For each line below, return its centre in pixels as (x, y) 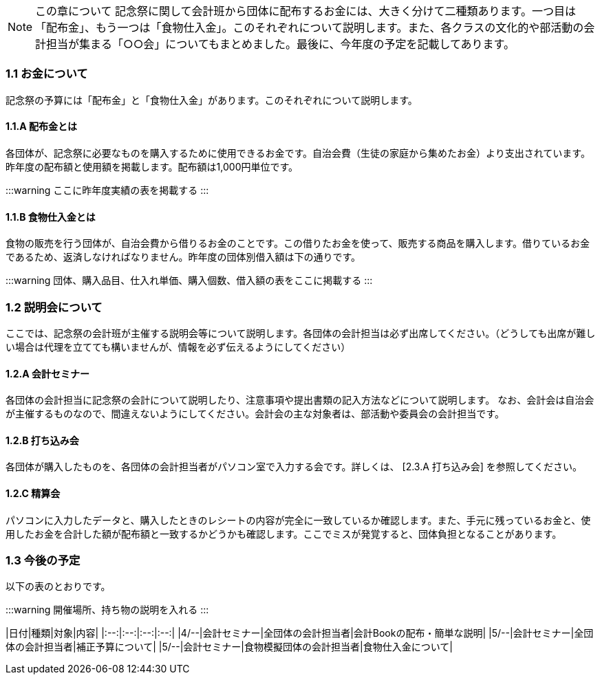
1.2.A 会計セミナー (47, 373)
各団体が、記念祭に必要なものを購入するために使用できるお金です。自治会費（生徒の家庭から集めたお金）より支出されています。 (298, 153)
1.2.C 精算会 (33, 493)
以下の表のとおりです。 (58, 586)
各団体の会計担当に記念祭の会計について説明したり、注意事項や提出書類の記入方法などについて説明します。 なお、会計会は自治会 (300, 400)
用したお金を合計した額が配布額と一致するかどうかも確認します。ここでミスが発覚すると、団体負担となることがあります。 (284, 534)
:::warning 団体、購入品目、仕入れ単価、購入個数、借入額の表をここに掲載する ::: (189, 281)
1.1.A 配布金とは (41, 127)
